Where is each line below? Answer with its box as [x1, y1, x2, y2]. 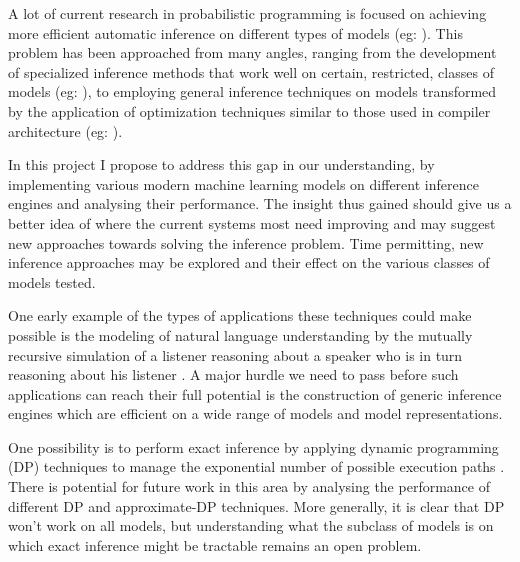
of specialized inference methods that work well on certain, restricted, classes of [8, 61, 494, 82]
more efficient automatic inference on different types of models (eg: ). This [8, 22, 463, 43]
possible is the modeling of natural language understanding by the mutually [8, 324, 473, 345]
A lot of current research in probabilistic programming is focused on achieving [8, 3, 487, 23]
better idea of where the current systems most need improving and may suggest [8, 212, 496, 233]
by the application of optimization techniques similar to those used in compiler [8, 100, 491, 121]
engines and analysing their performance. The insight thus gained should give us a [8, 193, 512, 214]
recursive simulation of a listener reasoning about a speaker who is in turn [8, 344, 463, 365]
